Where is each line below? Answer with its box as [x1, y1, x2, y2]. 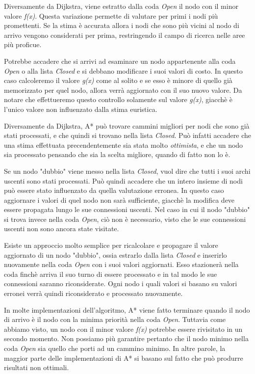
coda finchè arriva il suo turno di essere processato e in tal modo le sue [4, 268, 217, 279]
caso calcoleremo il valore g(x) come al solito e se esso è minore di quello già [4, 75, 232, 85]
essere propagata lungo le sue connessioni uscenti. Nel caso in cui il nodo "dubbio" [4, 204, 250, 214]
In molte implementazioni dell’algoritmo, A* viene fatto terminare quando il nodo [4, 304, 250, 315]
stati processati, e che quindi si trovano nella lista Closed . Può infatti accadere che [4, 130, 251, 140]
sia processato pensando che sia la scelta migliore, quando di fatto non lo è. [4, 149, 230, 160]
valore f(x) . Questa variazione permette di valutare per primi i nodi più [4, 10, 218, 21]
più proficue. [4, 39, 42, 50]
